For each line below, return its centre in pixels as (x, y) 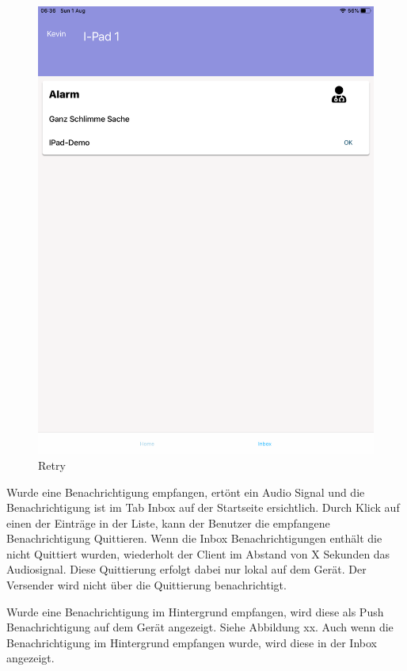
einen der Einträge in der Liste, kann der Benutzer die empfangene (168, 522)
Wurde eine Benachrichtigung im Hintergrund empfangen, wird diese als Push (195, 611)
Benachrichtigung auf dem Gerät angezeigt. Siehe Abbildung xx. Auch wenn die (200, 627)
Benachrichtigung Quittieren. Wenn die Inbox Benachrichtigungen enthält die (194, 538)
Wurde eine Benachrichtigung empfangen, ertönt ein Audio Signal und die (186, 492)
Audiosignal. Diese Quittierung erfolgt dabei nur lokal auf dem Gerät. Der (186, 569)
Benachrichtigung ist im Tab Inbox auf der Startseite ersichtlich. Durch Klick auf (203, 507)
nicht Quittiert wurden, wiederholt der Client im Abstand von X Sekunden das (198, 553)
